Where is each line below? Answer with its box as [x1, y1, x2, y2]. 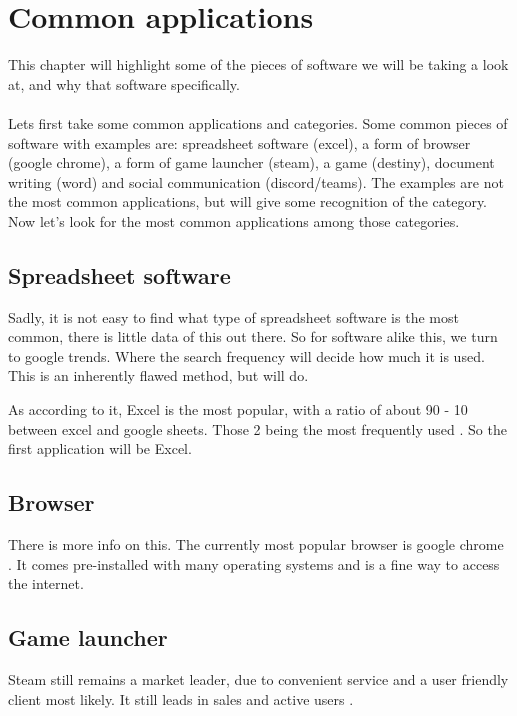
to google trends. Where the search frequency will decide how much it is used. [8, 345, 485, 366]
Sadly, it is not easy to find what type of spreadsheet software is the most [8, 306, 459, 327]
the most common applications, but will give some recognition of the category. [8, 191, 488, 212]
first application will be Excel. [8, 438, 192, 459]
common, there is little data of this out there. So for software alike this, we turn [8, 326, 498, 347]
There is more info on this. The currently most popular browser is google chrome [8, 534, 504, 555]
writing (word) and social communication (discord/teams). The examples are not [8, 171, 504, 192]
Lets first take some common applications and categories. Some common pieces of [8, 112, 508, 133]
